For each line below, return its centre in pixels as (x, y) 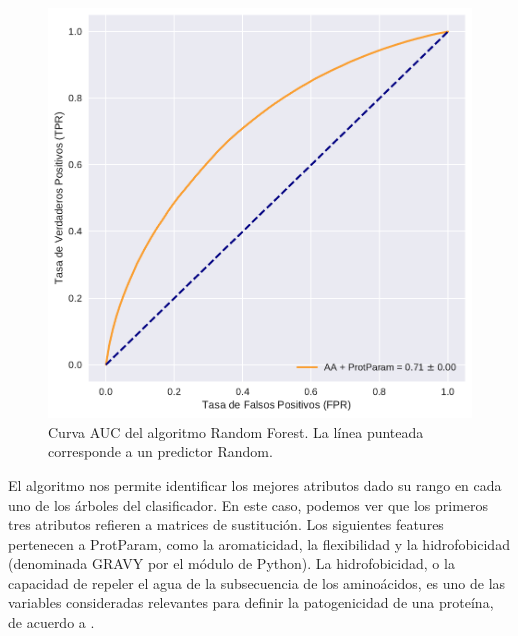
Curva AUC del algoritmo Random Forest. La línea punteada (236, 431)
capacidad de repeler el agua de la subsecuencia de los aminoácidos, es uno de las (257, 582)
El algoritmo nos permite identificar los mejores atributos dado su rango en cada (255, 484)
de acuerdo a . (51, 622)
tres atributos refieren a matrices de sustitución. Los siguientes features (226, 524)
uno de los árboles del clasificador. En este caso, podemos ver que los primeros (248, 504)
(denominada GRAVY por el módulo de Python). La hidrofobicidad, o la (231, 563)
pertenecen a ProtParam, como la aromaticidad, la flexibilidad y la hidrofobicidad (259, 543)
